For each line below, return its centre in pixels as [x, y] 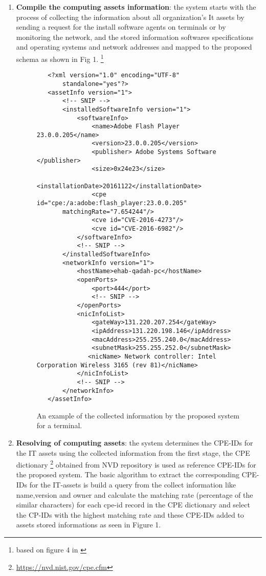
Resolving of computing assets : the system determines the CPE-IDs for [135, 442]
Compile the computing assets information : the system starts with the [136, 7]
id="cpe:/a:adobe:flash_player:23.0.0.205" [112, 203]
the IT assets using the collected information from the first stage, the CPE [133, 452]
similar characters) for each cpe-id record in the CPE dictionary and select [133, 505]
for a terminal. [59, 425]
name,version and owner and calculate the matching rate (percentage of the [135, 494]
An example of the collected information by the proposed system [138, 415]
